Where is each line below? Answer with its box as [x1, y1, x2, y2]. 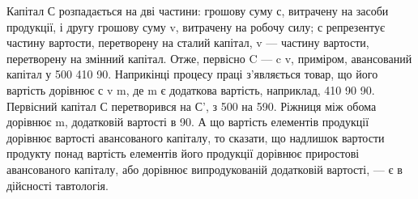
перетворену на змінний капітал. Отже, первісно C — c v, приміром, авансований [6, 49, 412, 66]
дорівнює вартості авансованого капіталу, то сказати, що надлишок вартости [6, 129, 385, 146]
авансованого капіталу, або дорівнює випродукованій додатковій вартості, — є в [6, 160, 403, 177]
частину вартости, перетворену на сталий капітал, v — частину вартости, [6, 34, 369, 51]
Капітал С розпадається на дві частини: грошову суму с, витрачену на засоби [6, 2, 389, 19]
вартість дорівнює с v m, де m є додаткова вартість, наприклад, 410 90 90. [6, 81, 375, 98]
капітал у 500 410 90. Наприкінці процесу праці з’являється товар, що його [6, 66, 378, 83]
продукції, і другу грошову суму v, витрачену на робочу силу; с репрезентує [6, 18, 386, 35]
